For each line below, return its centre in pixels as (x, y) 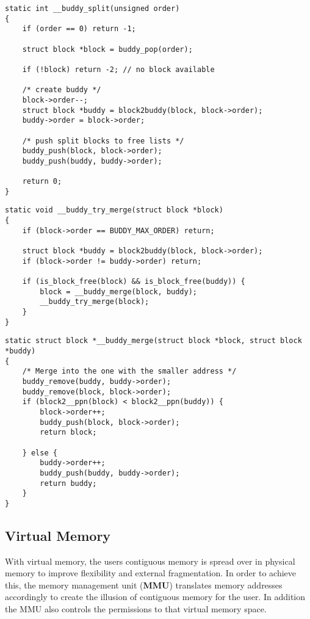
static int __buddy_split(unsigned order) (92, 9)
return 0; (42, 182)
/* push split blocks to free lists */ (103, 141)
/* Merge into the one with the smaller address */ (129, 371)
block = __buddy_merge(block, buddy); (118, 291)
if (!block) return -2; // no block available (118, 69)
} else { (40, 453)
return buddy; (68, 483)
